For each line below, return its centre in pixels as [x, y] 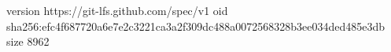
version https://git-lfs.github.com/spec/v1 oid [117, 10]
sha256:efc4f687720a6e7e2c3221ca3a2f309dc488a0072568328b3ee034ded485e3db [196, 26]
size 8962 [28, 41]
